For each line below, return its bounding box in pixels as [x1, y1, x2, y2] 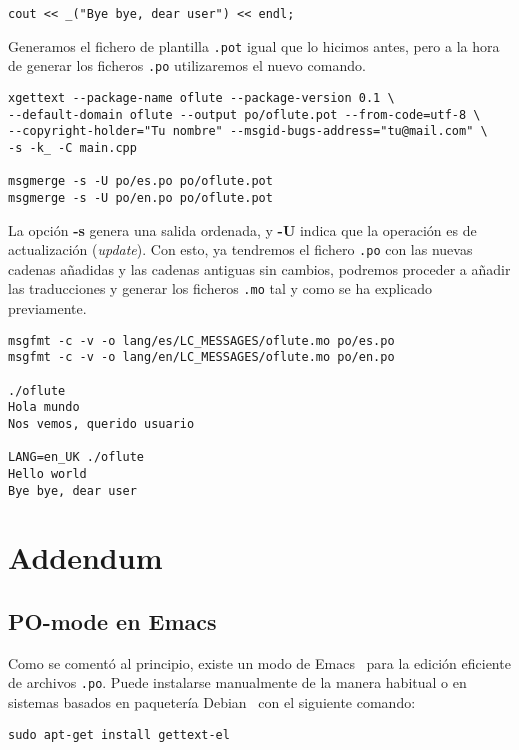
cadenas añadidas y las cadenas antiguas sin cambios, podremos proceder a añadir [8, 258, 511, 279]
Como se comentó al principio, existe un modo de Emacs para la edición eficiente [8, 652, 511, 673]
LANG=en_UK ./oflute [8, 450, 145, 465]
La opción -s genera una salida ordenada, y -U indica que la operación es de [8, 219, 477, 240]
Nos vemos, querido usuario [8, 416, 195, 431]
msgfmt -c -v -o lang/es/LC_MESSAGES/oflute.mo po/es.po [8, 333, 395, 348]
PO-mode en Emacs [8, 605, 217, 636]
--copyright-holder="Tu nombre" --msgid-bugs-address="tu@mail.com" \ [8, 124, 488, 139]
